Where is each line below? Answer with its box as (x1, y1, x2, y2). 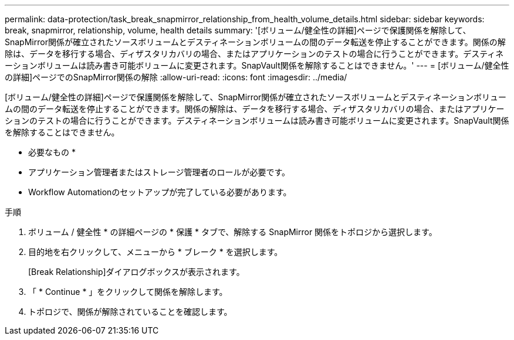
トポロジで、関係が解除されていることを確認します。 (28, 307, 232, 317)
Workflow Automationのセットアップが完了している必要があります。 (28, 187, 292, 197)
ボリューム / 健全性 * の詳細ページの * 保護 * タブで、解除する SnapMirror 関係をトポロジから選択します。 (28, 227, 437, 237)
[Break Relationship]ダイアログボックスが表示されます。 (28, 267, 245, 277)
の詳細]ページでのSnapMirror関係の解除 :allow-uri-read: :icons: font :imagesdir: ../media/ (5, 72, 347, 82)
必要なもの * (28, 147, 76, 157)
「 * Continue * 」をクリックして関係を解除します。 (28, 287, 228, 297)
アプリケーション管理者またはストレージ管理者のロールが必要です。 (28, 167, 290, 177)
